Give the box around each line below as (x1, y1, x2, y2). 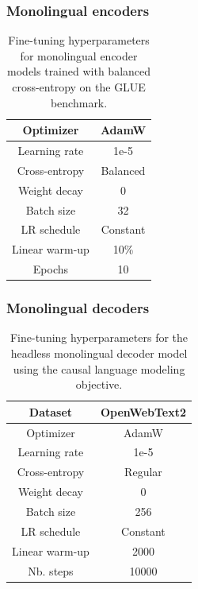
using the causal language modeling (13, 360, 185, 377)
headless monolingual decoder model (10, 345, 188, 361)
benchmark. (50, 94, 108, 110)
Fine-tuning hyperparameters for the (10, 329, 188, 346)
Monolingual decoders (6, 298, 150, 318)
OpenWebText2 (100, 403, 187, 420)
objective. (75, 376, 123, 393)
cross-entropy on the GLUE (12, 79, 146, 95)
